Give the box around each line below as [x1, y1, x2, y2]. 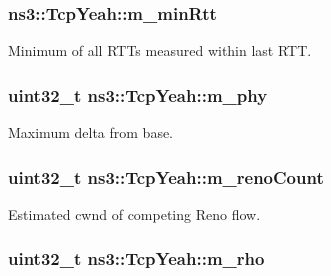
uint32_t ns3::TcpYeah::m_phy [8, 82, 268, 107]
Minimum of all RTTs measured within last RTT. [8, 40, 312, 61]
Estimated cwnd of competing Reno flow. [8, 203, 261, 224]
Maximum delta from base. [8, 122, 174, 143]
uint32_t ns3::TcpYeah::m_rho [8, 246, 265, 271]
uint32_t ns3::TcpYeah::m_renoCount [8, 164, 324, 189]
